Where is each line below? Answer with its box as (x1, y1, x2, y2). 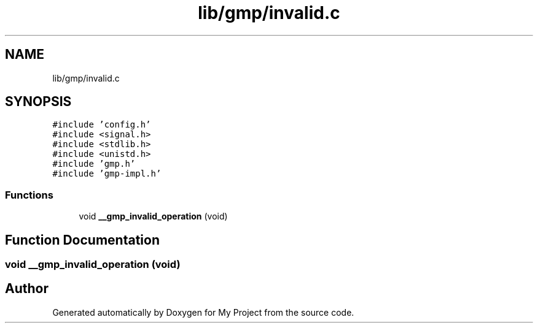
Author (5, 281, 49, 297)
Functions (5, 188, 53, 201)
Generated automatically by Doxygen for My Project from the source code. (52, 307, 354, 318)
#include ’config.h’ (52, 120, 151, 130)
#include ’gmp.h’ (52, 159, 136, 169)
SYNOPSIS (5, 94, 72, 110)
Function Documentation (5, 232, 160, 248)
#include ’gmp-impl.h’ (52, 169, 162, 179)
